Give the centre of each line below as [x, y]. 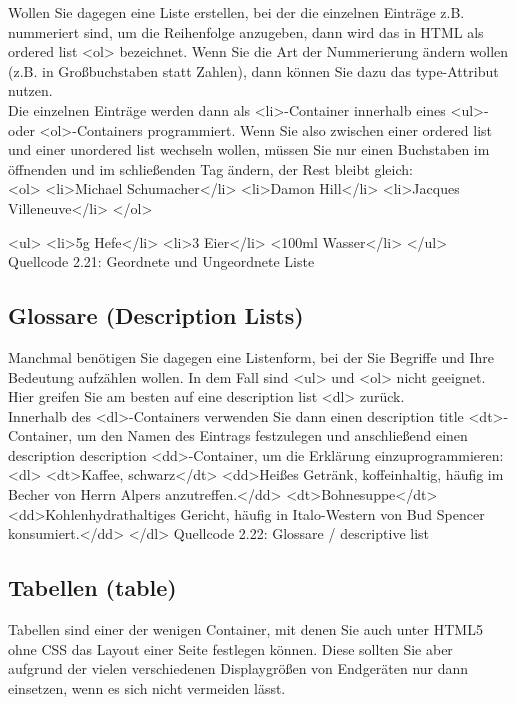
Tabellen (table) [92, 587]
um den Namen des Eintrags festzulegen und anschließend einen [272, 435]
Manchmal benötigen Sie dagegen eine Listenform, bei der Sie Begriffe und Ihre [251, 356]
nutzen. [30, 90]
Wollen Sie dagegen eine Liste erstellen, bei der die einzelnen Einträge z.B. [236, 12]
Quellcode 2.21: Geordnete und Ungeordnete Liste [161, 261]
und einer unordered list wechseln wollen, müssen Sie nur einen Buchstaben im [249, 149]
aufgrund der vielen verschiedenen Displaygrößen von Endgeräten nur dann [238, 668]
